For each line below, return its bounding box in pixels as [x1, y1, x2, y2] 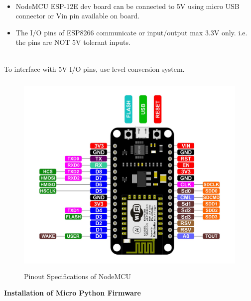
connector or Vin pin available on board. [15, 10, 140, 21]
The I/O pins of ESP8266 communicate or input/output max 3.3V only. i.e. [15, 27, 248, 37]
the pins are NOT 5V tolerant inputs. [15, 37, 130, 47]
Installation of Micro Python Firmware [4, 288, 141, 298]
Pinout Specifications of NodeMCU [24, 271, 131, 281]
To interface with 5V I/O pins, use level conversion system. [4, 63, 185, 74]
